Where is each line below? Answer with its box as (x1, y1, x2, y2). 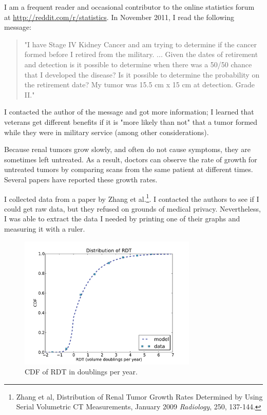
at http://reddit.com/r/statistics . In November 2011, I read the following (4, 11, 235, 22)
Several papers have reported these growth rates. (4, 174, 158, 184)
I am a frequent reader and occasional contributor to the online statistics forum (4, 2, 255, 12)
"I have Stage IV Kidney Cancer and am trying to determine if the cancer (24, 39, 257, 49)
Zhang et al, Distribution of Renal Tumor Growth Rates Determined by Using (16, 391, 263, 402)
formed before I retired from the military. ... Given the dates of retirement (24, 49, 258, 60)
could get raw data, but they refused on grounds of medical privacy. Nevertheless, (4, 203, 261, 214)
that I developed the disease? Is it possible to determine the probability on (24, 69, 260, 80)
